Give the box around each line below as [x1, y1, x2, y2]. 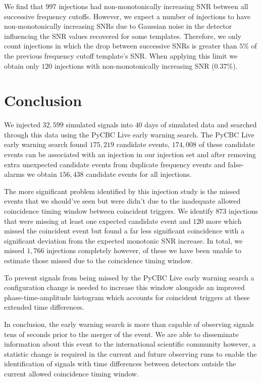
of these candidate [198, 139, 255, 150]
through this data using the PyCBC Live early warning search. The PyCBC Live [4, 129, 254, 139]
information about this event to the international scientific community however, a [4, 339, 256, 349]
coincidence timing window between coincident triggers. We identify [4, 206, 214, 216]
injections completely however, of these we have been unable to [46, 245, 242, 256]
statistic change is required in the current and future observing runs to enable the [4, 348, 257, 359]
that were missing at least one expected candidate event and [4, 215, 191, 226]
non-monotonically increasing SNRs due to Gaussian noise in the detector [4, 21, 232, 31]
